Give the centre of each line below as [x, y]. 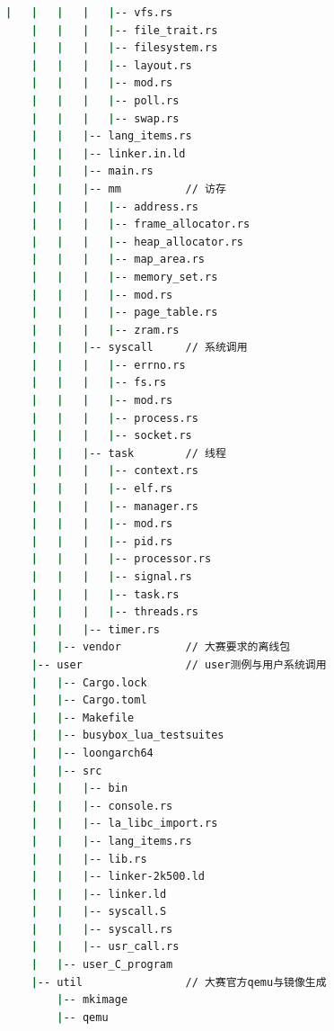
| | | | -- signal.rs [111, 577]
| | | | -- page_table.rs [124, 313]
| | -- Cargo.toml [89, 700]
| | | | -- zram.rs [105, 330]
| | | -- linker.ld [99, 894]
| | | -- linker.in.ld [108, 153]
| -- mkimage [92, 1000]
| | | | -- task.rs [105, 594]
